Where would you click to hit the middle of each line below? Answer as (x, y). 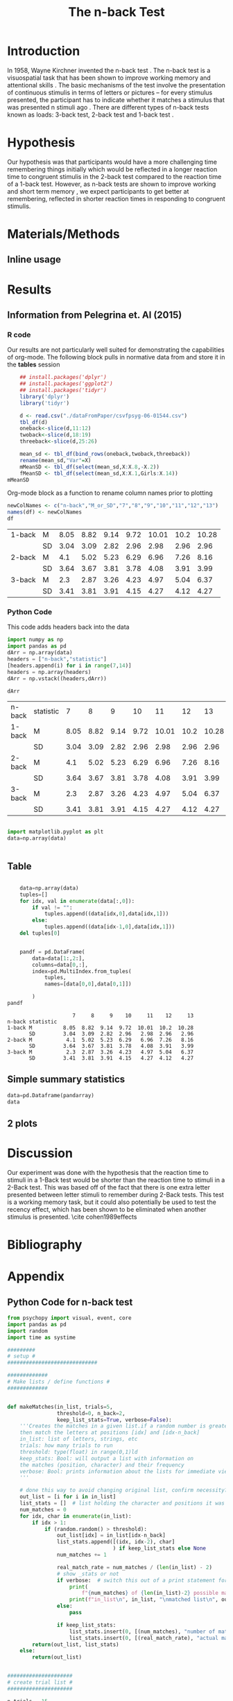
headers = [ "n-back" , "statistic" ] (57, 659)
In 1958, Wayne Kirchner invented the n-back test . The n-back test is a (109, 70)
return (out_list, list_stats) (76, 1644)
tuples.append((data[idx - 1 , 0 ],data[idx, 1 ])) (110, 927)
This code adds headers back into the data (68, 627)
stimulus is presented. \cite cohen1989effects (72, 1217)
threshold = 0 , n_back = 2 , (91, 1413)
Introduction (44, 51)
